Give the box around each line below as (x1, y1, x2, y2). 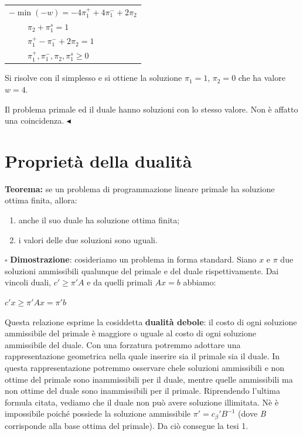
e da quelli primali (87, 276, 152, 288)
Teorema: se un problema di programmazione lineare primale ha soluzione (5, 182, 275, 195)
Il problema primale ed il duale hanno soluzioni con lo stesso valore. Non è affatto (5, 103, 298, 115)
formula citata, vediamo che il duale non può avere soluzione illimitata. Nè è (5, 396, 279, 408)
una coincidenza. (5, 114, 64, 127)
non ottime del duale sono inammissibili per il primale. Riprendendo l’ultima (5, 384, 280, 397)
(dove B (238, 407, 266, 420)
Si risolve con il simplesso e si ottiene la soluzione (5, 71, 182, 84)
